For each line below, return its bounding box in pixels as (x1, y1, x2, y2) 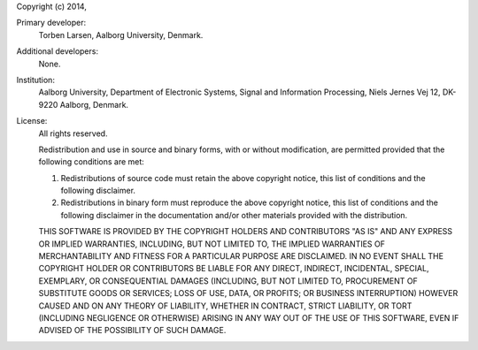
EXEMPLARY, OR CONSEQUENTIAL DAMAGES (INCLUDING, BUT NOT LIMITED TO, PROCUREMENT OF (38, 275, 418, 286)
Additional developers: (16, 46, 99, 57)
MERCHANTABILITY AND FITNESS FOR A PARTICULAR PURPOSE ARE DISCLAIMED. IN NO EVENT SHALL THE (38, 251, 444, 262)
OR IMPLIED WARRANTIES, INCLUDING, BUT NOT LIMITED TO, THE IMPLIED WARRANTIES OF (38, 239, 385, 249)
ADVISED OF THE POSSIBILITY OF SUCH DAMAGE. (38, 325, 227, 336)
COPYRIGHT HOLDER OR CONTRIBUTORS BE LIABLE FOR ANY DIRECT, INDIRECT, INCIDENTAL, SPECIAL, (38, 263, 429, 274)
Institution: (16, 74, 55, 85)
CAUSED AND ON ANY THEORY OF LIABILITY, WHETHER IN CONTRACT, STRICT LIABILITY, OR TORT (38, 301, 412, 311)
